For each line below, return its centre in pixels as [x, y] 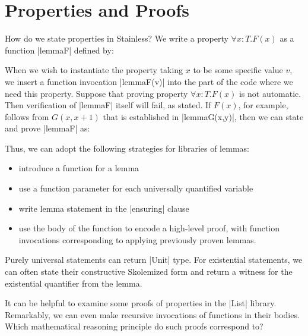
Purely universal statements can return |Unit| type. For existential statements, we [154, 260]
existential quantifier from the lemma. [74, 283]
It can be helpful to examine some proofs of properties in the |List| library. [141, 303]
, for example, [263, 105]
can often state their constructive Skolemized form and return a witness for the [149, 271]
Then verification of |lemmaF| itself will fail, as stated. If [108, 105]
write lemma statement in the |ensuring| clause [104, 208]
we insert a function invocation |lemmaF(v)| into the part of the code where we [149, 81]
